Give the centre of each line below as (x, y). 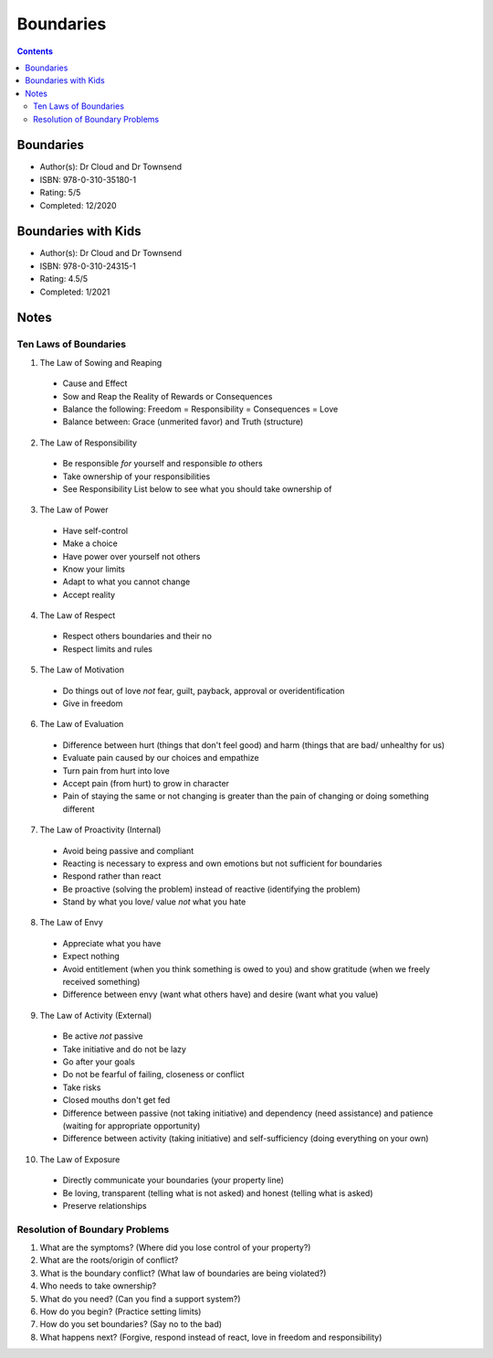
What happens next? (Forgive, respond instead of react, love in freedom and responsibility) (211, 1337)
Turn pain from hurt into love (116, 770)
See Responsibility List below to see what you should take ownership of (197, 488)
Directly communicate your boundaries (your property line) (173, 1181)
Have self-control (95, 530)
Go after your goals (99, 1062)
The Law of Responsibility (88, 443)
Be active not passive (103, 1036)
